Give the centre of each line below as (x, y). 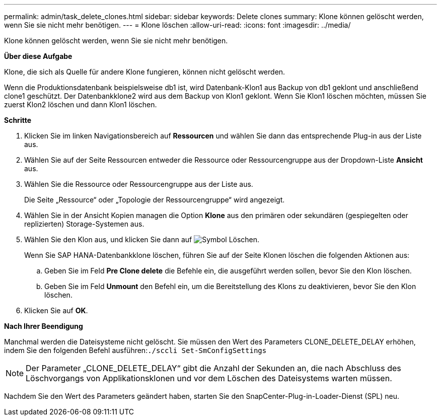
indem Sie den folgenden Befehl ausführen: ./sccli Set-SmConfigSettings (135, 350)
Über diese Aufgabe (38, 56)
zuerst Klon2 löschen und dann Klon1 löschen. (81, 104)
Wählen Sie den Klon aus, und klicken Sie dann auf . (142, 239)
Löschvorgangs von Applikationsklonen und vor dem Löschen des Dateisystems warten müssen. (209, 378)
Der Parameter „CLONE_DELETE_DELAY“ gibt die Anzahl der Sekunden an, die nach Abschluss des (213, 368)
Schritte (18, 120)
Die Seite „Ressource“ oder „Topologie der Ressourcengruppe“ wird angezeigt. (155, 200)
